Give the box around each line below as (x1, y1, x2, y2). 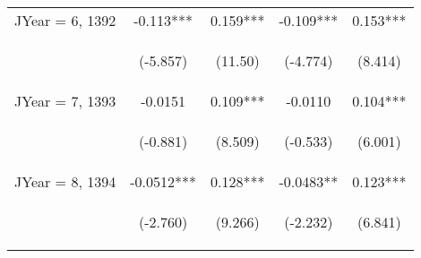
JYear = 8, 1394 (14, 171, 116, 192)
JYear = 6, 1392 (14, 10, 116, 30)
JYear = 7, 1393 (14, 90, 116, 111)
